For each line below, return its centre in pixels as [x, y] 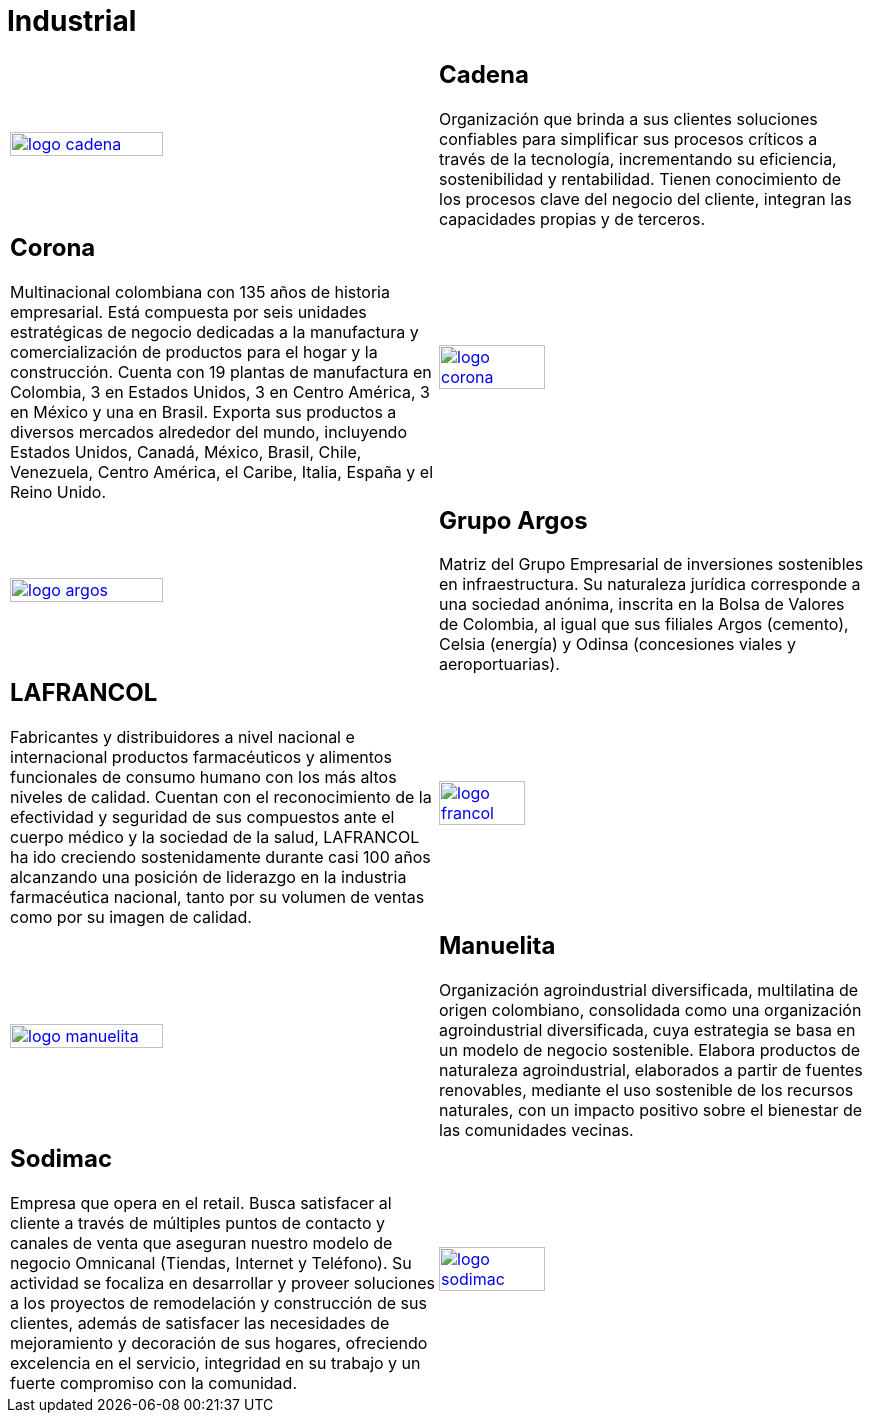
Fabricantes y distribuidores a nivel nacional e [182, 737]
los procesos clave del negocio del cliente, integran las [645, 198]
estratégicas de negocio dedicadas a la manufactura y [214, 331]
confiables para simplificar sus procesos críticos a [628, 138]
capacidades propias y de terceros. [572, 218]
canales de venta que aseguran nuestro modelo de [201, 1243]
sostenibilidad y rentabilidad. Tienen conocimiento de [640, 178]
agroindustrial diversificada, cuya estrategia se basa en [647, 1030]
